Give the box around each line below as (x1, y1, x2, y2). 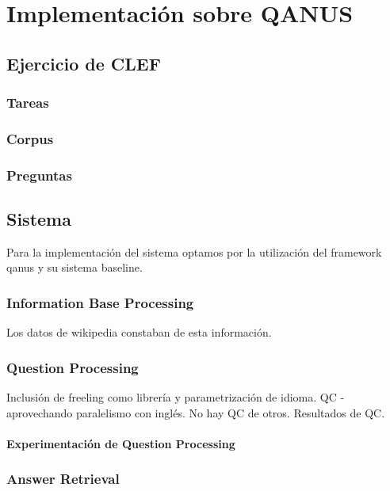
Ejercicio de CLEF (6, 51, 161, 75)
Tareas (6, 93, 49, 112)
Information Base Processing (6, 293, 194, 312)
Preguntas (6, 165, 72, 185)
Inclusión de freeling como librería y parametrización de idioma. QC (6, 389, 337, 405)
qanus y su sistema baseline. (6, 259, 143, 276)
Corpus (6, 128, 54, 148)
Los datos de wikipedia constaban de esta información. (6, 324, 272, 341)
